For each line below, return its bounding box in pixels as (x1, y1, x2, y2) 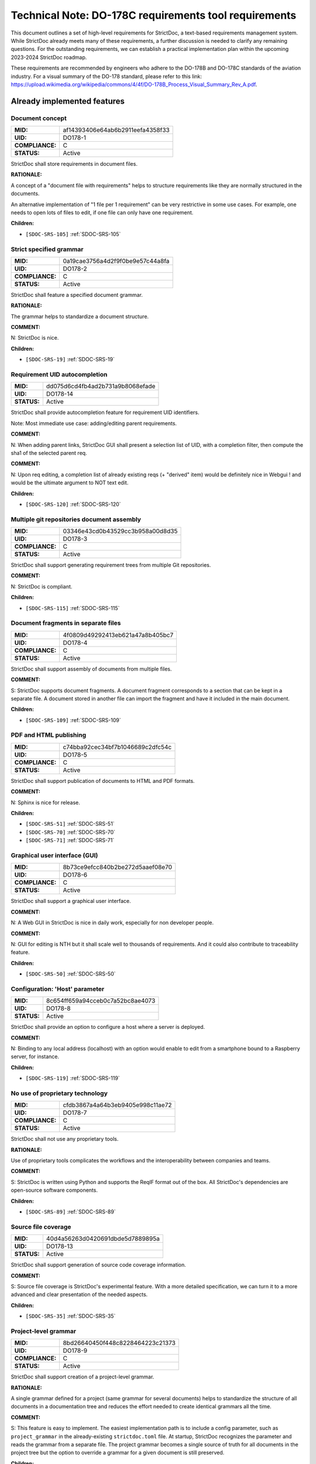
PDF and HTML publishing (11, 731, 87, 739)
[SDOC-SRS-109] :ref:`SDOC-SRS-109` (25, 716, 121, 723)
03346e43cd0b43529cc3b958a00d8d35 (63, 527, 178, 535)
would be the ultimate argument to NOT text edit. (11, 479, 129, 486)
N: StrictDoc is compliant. (11, 583, 73, 590)
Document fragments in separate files (11, 619, 121, 627)
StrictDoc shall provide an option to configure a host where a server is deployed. (11, 1024, 205, 1031)
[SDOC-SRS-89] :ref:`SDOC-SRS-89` (25, 1208, 116, 1215)
